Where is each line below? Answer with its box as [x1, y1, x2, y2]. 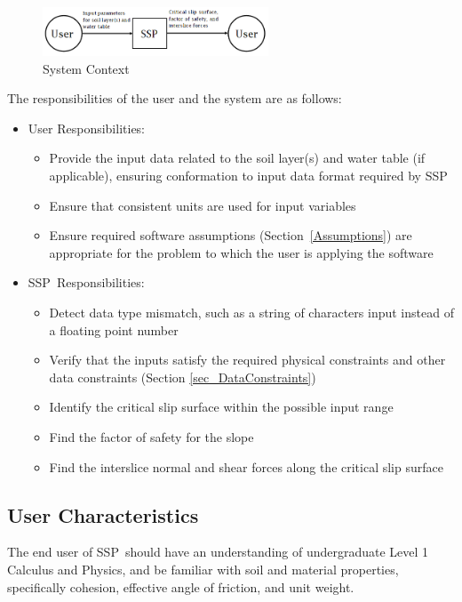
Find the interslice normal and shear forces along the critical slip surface [49, 457, 443, 476]
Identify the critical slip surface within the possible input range [49, 397, 394, 416]
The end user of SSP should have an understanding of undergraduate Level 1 [7, 542, 429, 561]
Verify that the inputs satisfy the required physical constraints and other [49, 350, 446, 369]
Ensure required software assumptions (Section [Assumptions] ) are [49, 226, 412, 245]
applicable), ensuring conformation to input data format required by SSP [49, 166, 448, 185]
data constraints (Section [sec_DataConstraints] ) [49, 367, 316, 386]
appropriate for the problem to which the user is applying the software [49, 243, 434, 261]
